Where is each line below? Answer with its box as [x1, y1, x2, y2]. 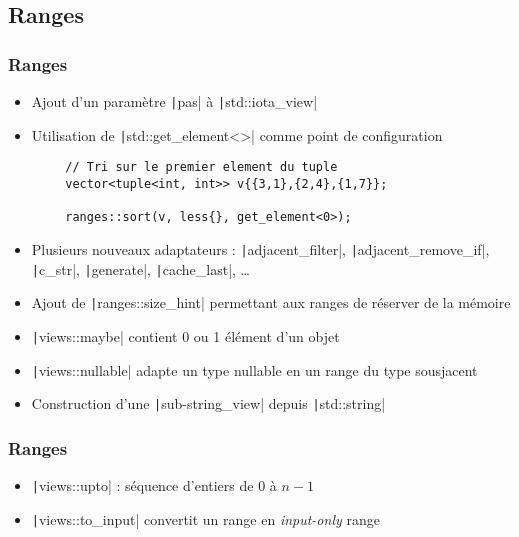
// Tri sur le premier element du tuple [65, 160, 338, 175]
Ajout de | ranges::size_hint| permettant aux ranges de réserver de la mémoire [31, 292, 511, 313]
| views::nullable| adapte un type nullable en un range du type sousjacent [31, 359, 478, 380]
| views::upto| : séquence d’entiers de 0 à [31, 475, 277, 496]
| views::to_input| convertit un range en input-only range [31, 508, 380, 529]
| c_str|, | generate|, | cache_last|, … [31, 258, 250, 279]
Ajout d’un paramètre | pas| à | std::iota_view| [31, 91, 318, 111]
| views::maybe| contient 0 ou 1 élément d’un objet [31, 325, 340, 346]
